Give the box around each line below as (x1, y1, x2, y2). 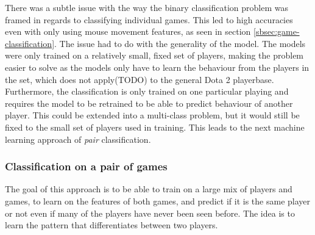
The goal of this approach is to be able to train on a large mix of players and (5, 183, 292, 195)
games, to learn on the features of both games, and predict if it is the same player (5, 194, 311, 207)
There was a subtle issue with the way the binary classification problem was (5, 1, 288, 13)
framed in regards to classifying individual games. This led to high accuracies (5, 13, 293, 26)
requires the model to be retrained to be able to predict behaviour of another (5, 96, 293, 109)
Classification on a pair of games (5, 159, 168, 174)
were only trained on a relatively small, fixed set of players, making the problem (5, 49, 304, 62)
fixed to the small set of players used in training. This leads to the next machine (5, 120, 305, 133)
